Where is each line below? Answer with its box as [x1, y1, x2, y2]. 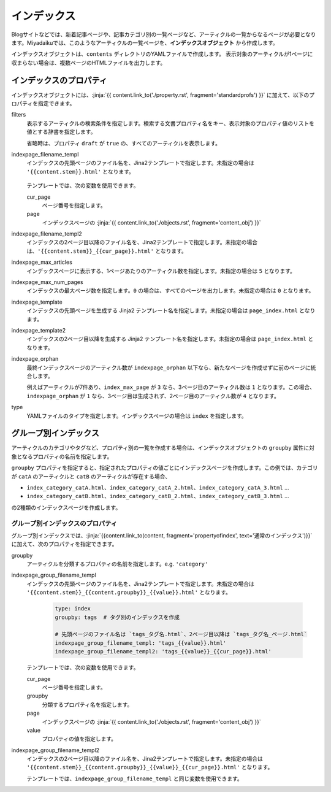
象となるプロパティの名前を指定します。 [11, 453, 113, 460]
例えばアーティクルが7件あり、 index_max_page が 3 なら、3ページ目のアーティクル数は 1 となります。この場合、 [26, 383, 316, 391]
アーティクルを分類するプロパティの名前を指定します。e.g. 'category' [26, 560, 208, 567]
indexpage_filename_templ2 [11, 230, 82, 237]
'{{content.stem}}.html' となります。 [26, 167, 134, 175]
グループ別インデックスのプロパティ [11, 519, 118, 528]
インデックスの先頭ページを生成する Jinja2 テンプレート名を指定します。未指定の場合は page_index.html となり [26, 307, 316, 314]
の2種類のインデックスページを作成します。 [11, 504, 121, 511]
